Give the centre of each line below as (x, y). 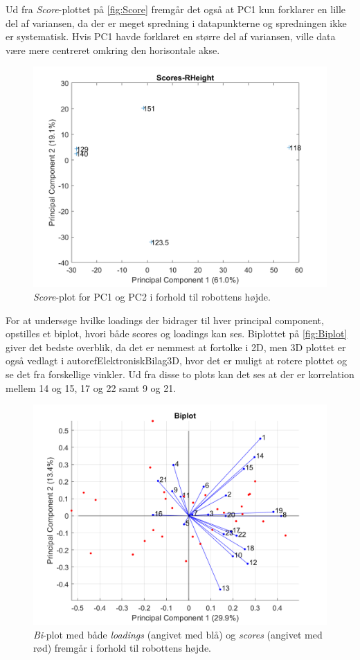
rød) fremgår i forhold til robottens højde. (122, 648)
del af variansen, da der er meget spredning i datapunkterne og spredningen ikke (176, 23)
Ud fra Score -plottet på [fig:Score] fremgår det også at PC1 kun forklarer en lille (176, 9)
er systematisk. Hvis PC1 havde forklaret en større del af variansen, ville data (171, 36)
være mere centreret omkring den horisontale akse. (113, 50)
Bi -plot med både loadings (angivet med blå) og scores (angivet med (178, 634)
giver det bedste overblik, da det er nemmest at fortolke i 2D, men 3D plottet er (176, 347)
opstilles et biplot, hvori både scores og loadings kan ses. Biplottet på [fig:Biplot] (177, 333)
